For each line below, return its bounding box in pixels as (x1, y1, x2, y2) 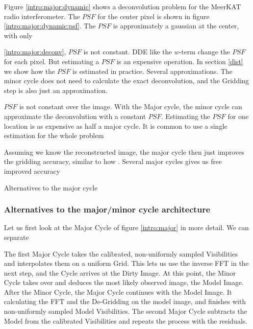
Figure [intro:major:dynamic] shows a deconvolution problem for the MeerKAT (4, 1, 241, 11)
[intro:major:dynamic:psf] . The (4, 21, 96, 31)
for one (228, 111, 249, 121)
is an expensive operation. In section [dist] (116, 56, 243, 66)
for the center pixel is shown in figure (97, 11, 210, 21)
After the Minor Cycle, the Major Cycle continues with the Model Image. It (4, 286, 232, 297)
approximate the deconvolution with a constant (4, 111, 146, 121)
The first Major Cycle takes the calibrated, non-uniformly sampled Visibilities (4, 248, 238, 258)
